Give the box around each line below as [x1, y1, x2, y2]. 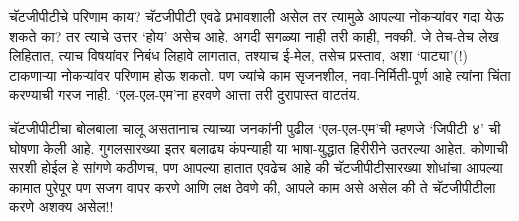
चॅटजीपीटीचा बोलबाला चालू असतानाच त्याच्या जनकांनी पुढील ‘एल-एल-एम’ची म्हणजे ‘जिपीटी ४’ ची [9, 117, 501, 138]
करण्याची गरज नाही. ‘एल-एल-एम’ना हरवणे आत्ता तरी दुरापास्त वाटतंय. [9, 84, 361, 105]
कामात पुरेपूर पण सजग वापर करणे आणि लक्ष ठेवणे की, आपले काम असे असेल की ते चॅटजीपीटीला [9, 176, 496, 197]
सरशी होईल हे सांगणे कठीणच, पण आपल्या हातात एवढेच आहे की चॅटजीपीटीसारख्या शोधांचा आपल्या [9, 157, 503, 178]
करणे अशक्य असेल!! [9, 196, 114, 217]
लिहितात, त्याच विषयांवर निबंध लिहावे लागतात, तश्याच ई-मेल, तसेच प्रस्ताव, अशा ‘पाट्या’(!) [9, 45, 469, 66]
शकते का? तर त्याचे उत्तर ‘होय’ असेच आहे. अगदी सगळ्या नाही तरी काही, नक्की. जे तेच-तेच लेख [9, 25, 499, 46]
